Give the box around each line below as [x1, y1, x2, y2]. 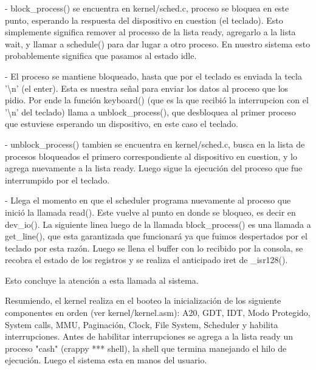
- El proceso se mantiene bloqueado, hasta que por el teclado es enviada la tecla [5, 69, 302, 82]
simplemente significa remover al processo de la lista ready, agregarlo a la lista [5, 26, 296, 38]
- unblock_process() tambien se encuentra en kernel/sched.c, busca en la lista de [5, 137, 305, 150]
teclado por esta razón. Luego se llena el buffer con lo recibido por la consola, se [5, 241, 303, 254]
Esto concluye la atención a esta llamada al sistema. [5, 273, 199, 286]
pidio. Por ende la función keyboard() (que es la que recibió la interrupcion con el [5, 94, 309, 106]
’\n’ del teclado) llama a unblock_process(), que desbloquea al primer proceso [5, 105, 296, 118]
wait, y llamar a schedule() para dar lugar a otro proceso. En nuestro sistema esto [5, 37, 311, 50]
